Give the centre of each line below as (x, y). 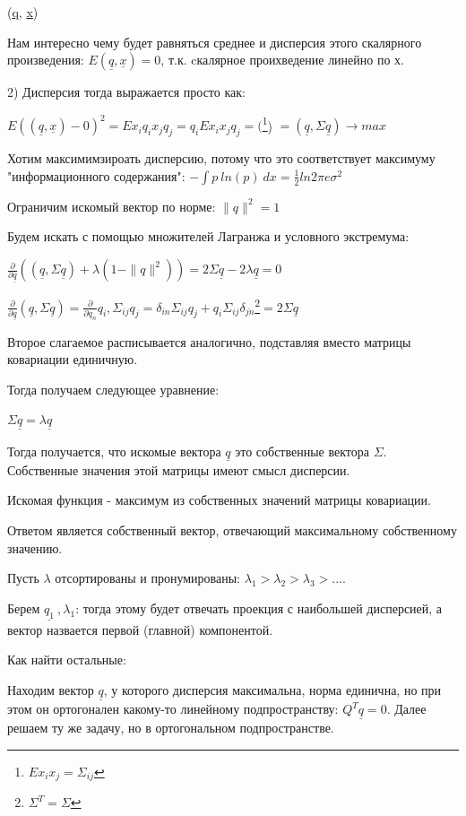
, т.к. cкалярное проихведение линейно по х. (283, 60)
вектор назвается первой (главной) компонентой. (140, 629)
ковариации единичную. (73, 359)
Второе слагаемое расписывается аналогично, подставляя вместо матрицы (209, 341)
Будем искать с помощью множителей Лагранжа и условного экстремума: (208, 236)
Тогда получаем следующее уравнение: (113, 389)
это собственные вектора (302, 451)
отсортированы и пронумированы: (148, 578)
